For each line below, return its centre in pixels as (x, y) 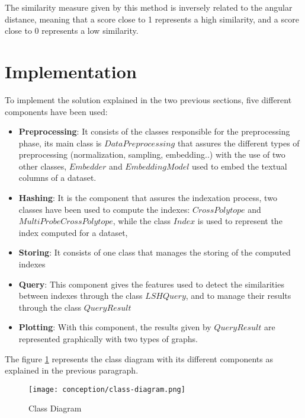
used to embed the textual (240, 166)
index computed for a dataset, (73, 232)
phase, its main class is (60, 143)
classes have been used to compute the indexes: (104, 209)
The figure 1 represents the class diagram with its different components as (139, 358)
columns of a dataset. (57, 178)
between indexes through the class (81, 296)
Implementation (71, 71)
